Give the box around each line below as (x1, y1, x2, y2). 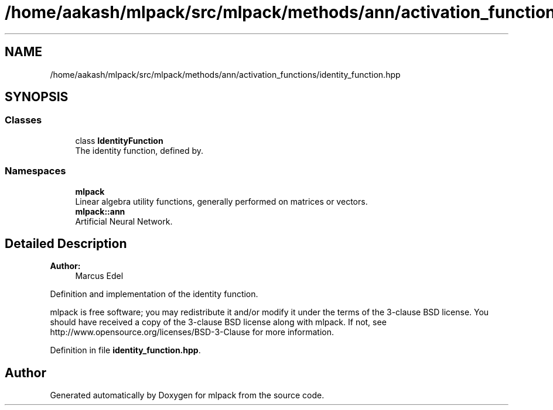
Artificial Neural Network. (75, 216, 173, 226)
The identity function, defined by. (75, 145, 204, 156)
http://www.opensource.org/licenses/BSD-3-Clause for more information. (50, 327, 334, 337)
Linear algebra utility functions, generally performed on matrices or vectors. (75, 196, 368, 206)
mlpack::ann (75, 206, 125, 216)
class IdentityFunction (75, 135, 163, 146)
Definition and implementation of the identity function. (50, 289, 258, 299)
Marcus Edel (75, 271, 124, 281)
